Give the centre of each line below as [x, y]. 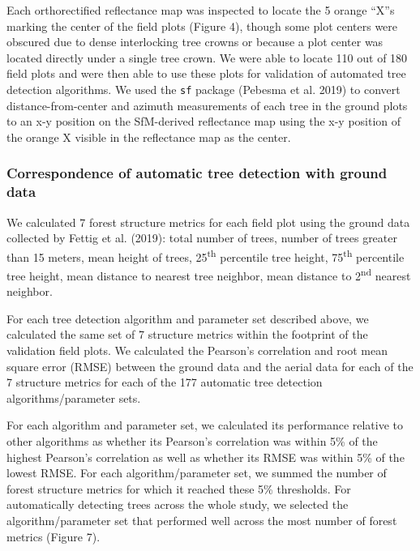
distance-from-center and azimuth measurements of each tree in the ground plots [207, 105]
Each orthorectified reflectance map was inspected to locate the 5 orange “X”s [201, 10]
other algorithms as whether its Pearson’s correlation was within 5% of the [192, 440]
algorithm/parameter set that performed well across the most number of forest [202, 520]
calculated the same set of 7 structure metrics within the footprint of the [187, 334]
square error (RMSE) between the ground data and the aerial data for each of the [210, 366]
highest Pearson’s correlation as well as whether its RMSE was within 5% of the [206, 457]
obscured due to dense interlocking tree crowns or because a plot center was [195, 42]
